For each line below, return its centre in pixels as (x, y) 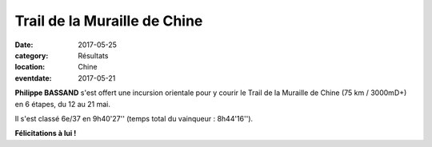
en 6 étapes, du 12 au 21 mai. (63, 104)
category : (32, 55)
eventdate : (33, 78)
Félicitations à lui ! (46, 133)
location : (30, 67)
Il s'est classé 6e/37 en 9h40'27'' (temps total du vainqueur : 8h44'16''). (134, 118)
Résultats (93, 55)
